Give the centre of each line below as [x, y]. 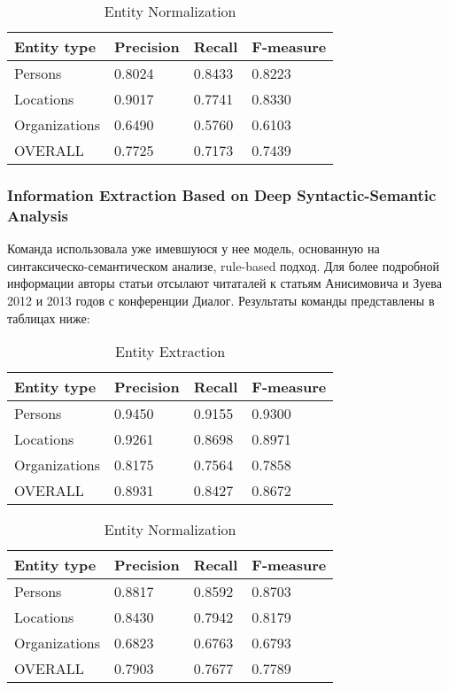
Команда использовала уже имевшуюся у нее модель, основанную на [194, 248]
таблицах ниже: [49, 318]
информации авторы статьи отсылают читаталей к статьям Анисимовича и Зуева [224, 283]
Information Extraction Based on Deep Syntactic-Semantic [222, 194]
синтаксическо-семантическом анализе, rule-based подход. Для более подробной [224, 265]
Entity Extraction [170, 352]
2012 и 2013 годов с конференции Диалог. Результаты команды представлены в [221, 300]
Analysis [38, 215]
